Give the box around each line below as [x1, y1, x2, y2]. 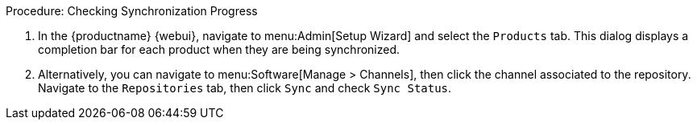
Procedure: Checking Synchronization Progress [6, 4, 258, 18]
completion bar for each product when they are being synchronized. [38, 43, 400, 56]
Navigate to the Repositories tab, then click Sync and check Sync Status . [38, 81, 452, 95]
